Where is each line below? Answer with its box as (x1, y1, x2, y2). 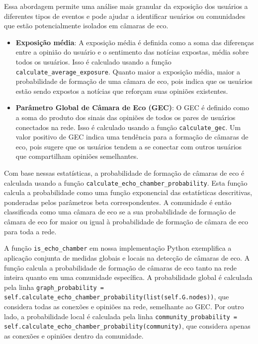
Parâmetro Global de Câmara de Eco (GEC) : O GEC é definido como (15, 102, 250, 113)
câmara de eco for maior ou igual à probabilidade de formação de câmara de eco (4, 216, 248, 227)
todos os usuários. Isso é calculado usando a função (15, 56, 172, 67)
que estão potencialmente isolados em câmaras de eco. (4, 20, 169, 31)
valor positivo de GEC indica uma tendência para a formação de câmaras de (15, 132, 249, 142)
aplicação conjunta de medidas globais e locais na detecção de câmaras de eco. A (4, 252, 250, 263)
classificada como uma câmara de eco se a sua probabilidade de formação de (4, 206, 236, 217)
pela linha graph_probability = (4, 281, 104, 292)
